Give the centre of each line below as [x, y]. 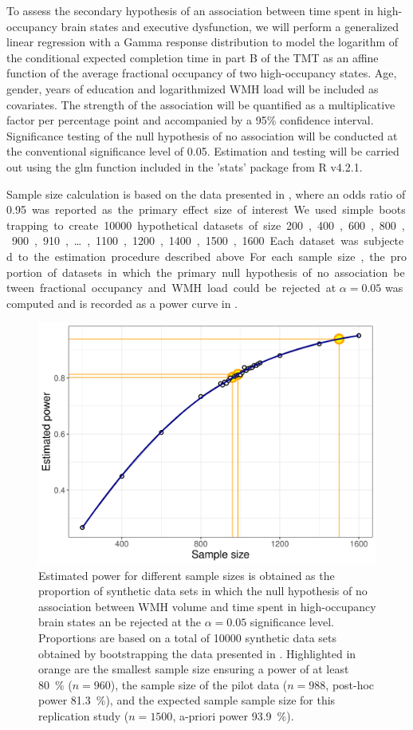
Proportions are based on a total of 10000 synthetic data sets [188, 637]
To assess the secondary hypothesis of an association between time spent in [190, 10]
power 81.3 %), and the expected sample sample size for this [187, 700]
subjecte [384, 241]
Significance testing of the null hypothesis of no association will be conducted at [202, 135]
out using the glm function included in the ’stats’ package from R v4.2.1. [185, 166]
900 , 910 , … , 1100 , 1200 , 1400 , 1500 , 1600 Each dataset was [185, 241]
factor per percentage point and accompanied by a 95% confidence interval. [190, 120]
